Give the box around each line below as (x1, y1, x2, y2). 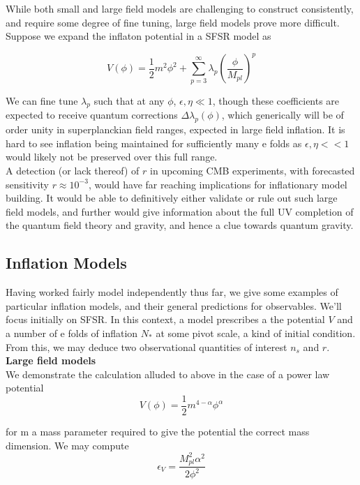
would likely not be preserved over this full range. (6, 149, 218, 164)
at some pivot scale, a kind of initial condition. (156, 325, 356, 340)
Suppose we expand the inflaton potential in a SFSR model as (6, 29, 271, 43)
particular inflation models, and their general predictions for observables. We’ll (6, 298, 342, 313)
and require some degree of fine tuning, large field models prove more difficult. (6, 15, 340, 29)
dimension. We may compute (6, 438, 129, 452)
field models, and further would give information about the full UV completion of (6, 204, 354, 218)
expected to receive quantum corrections (6, 107, 178, 122)
